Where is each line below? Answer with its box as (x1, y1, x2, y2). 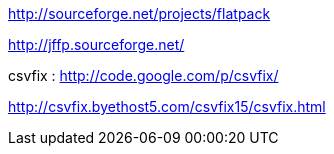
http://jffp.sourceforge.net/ (8, 36, 185, 53)
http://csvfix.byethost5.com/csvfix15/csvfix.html (8, 98, 326, 115)
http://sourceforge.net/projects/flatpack (8, 5, 271, 22)
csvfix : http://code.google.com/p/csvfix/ (8, 67, 279, 84)
